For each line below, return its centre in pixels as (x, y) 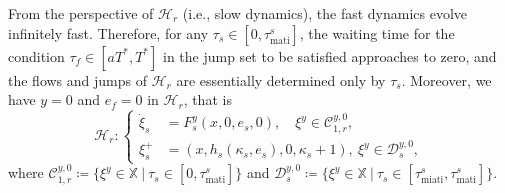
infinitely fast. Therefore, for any (108, 32)
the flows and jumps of (77, 79)
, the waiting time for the (377, 32)
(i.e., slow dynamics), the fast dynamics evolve (325, 13)
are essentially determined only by (281, 79)
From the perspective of (81, 13)
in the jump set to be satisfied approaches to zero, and (329, 55)
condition (36, 55)
